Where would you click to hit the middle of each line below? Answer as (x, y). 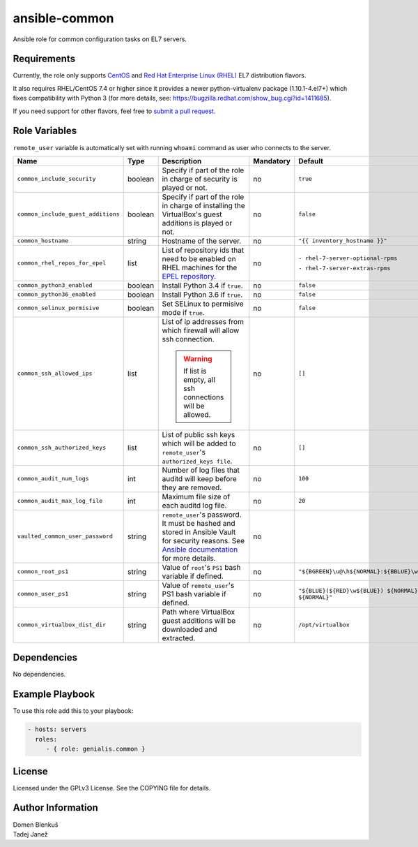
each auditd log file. (194, 505)
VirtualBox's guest (192, 214)
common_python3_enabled (55, 285)
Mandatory (272, 161)
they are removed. (192, 487)
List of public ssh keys (199, 434)
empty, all (200, 379)
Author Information (56, 808)
